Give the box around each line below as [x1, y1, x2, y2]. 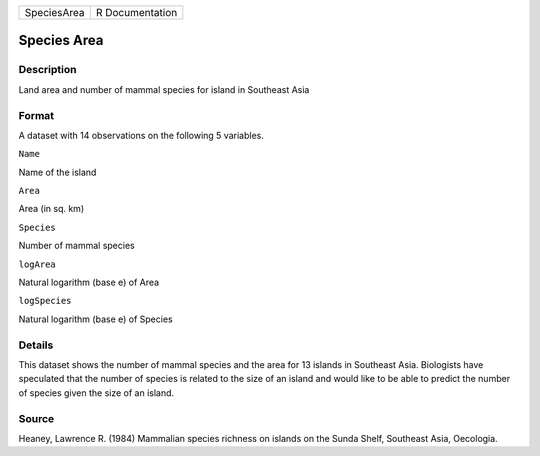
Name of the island [18, 166, 97, 178]
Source [18, 411, 55, 425]
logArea [18, 258, 57, 270]
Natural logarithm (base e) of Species [18, 313, 174, 325]
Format [18, 108, 55, 122]
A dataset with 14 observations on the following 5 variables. [18, 129, 264, 141]
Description [18, 63, 77, 77]
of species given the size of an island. [18, 386, 175, 399]
